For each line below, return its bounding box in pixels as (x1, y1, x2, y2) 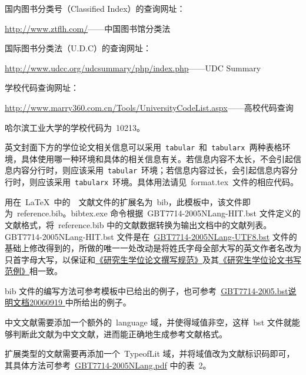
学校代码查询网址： (5, 81, 79, 94)
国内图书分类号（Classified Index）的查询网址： (5, 2, 185, 14)
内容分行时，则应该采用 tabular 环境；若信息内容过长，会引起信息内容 (12, 164, 290, 176)
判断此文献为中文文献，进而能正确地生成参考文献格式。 (12, 327, 227, 340)
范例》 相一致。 (5, 265, 62, 277)
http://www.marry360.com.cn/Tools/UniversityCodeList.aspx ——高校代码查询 (5, 101, 294, 113)
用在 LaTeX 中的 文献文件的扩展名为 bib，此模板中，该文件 (5, 195, 242, 208)
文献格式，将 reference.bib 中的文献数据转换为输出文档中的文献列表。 (5, 218, 272, 231)
